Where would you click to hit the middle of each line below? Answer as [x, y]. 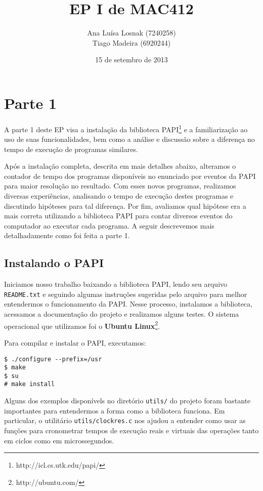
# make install [30, 384]
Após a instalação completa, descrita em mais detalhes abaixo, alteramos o [120, 166]
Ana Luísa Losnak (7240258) [131, 33]
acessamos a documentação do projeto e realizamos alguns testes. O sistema [122, 314]
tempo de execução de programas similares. [71, 149]
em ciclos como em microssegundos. [59, 440]
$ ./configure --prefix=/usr [53, 359]
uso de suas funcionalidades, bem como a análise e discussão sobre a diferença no [129, 139]
